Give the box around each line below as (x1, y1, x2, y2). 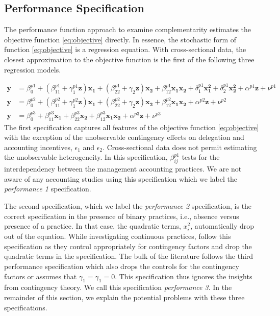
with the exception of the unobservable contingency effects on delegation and (4, 132, 244, 142)
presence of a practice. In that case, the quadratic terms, (4, 221, 181, 231)
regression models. (4, 64, 61, 75)
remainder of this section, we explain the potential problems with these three (4, 292, 245, 303)
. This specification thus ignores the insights (115, 271, 252, 281)
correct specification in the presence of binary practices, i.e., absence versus (4, 210, 239, 221)
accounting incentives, (4, 141, 72, 152)
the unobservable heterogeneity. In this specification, (4, 152, 168, 162)
